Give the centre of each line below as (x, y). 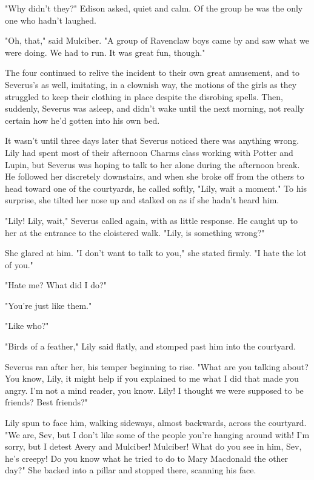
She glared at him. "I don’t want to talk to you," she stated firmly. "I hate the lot (156, 253)
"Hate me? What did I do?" (56, 285)
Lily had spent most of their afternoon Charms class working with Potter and (149, 152)
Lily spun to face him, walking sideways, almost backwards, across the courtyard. (156, 423)
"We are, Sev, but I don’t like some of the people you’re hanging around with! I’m (157, 434)
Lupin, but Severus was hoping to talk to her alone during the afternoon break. (152, 164)
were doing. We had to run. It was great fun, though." (105, 52)
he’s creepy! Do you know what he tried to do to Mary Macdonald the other (147, 458)
